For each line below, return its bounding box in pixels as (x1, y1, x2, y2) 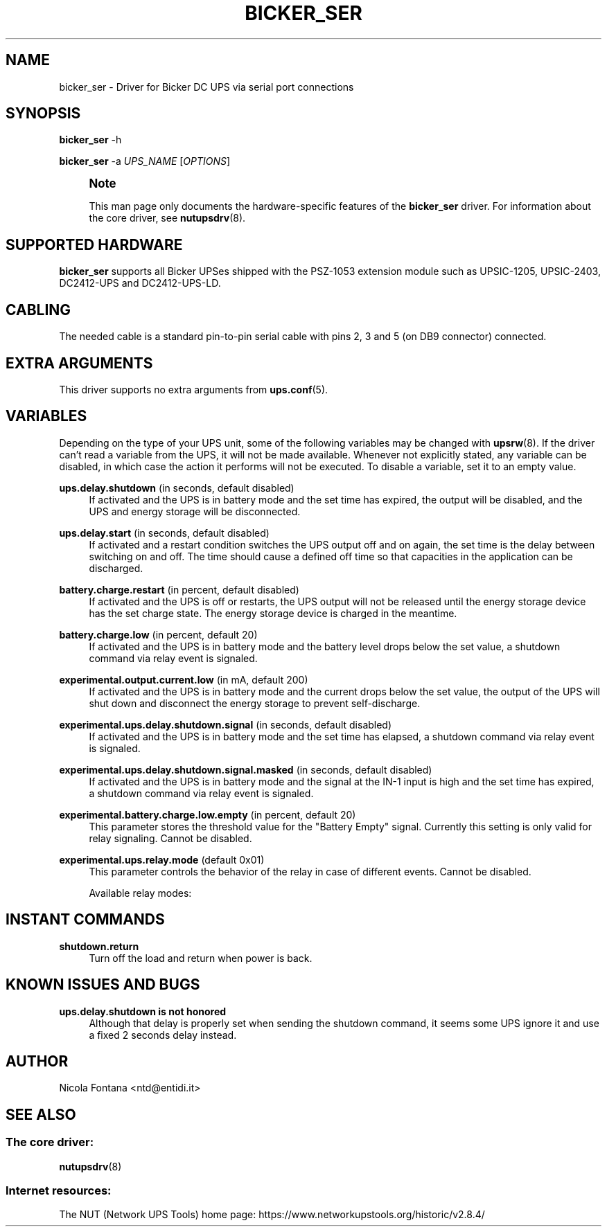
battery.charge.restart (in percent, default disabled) (59, 583, 299, 596)
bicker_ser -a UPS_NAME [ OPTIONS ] (59, 155, 231, 168)
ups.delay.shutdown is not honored (59, 1005, 227, 1017)
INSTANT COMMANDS (6, 911, 165, 929)
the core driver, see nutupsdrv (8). (89, 212, 246, 224)
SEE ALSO (6, 1105, 76, 1123)
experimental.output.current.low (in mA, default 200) (59, 673, 308, 686)
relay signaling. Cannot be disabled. (89, 832, 252, 844)
